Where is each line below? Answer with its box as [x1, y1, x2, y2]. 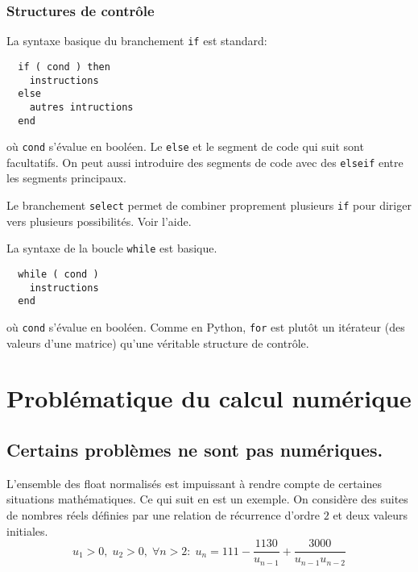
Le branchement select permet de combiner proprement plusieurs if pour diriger [6, 197, 412, 214]
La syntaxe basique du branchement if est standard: [6, 32, 267, 49]
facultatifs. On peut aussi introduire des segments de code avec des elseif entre [6, 153, 404, 170]
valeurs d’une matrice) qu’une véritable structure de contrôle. [6, 334, 309, 351]
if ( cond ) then [18, 61, 110, 73]
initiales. [6, 522, 48, 539]
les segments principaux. [6, 169, 126, 186]
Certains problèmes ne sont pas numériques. [6, 436, 383, 461]
